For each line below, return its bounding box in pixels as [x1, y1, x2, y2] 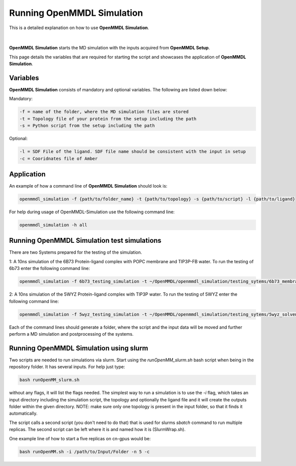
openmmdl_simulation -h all [19, 222, 87, 228]
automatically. [9, 410, 38, 417]
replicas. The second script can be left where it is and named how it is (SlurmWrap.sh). [9, 427, 186, 432]
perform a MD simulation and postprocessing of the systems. [9, 331, 134, 337]
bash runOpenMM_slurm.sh [19, 377, 80, 383]
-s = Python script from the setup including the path [19, 123, 155, 128]
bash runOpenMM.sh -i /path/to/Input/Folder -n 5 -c [19, 449, 150, 454]
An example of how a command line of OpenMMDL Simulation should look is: [9, 183, 168, 189]
